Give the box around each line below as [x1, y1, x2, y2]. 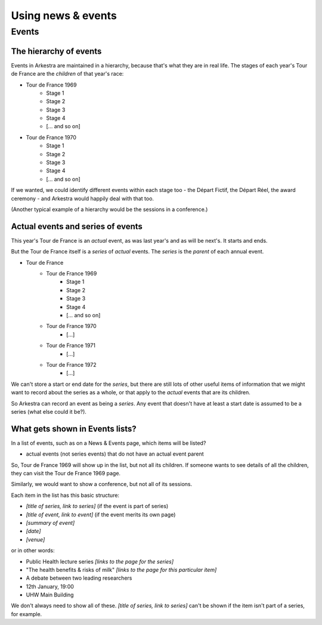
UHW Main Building [26, 591, 74, 599]
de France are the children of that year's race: [11, 70, 124, 78]
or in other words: [11, 547, 55, 554]
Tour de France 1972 [46, 361, 97, 368]
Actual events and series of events [11, 221, 143, 231]
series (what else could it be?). [11, 408, 86, 415]
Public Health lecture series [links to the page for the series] [26, 558, 174, 565]
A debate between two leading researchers [26, 574, 132, 581]
